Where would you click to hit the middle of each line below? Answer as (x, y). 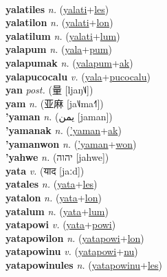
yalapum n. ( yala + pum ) (59, 49)
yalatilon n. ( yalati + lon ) (59, 22)
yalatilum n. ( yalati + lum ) (63, 35)
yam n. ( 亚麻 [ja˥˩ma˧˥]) (55, 103)
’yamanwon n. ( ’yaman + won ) (71, 143)
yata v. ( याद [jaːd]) (45, 170)
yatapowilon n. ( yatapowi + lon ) (75, 237)
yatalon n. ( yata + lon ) (54, 197)
